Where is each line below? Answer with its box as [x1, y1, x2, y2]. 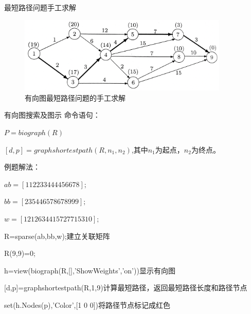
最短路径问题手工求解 [4, 2, 76, 12]
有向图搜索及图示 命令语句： [4, 109, 100, 120]
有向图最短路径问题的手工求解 [25, 92, 126, 103]
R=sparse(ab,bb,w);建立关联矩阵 [4, 230, 110, 241]
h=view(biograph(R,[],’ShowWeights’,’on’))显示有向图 [4, 265, 175, 275]
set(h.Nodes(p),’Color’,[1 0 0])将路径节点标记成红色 [4, 299, 170, 310]
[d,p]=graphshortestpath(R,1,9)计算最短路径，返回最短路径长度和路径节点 [4, 282, 247, 293]
